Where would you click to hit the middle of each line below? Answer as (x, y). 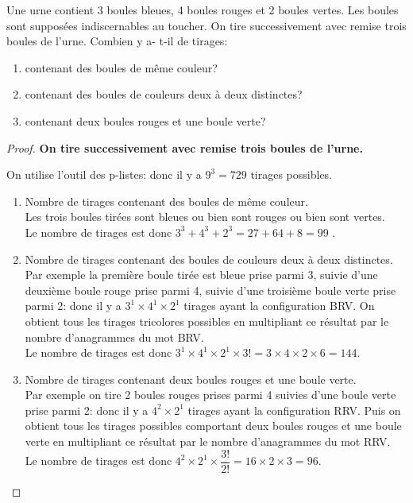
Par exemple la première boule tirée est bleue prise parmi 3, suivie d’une (201, 275)
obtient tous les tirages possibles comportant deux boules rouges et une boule (213, 426)
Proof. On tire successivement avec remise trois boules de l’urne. (185, 147)
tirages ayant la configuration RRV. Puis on (294, 410)
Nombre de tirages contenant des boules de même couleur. (166, 201)
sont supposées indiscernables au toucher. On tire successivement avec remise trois (206, 25)
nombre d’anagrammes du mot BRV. (114, 337)
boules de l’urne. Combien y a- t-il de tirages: (117, 41)
